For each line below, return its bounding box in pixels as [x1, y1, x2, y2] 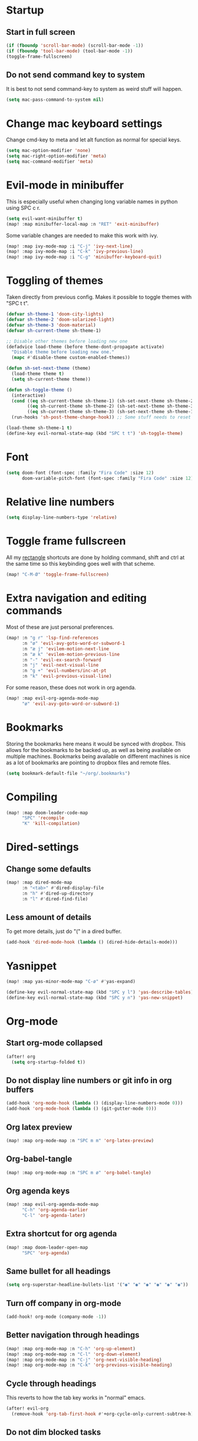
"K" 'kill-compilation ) [21, 820, 81, 827]
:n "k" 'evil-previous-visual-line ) [21, 673, 112, 680]
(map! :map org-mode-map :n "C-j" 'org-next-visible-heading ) [6, 1357, 162, 1363]
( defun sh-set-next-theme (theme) [6, 365, 91, 371]
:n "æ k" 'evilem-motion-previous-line [21, 651, 120, 657]
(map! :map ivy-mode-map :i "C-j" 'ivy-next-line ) [6, 243, 133, 249]
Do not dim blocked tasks [6, 1427, 101, 1437]
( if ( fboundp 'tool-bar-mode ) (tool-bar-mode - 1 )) [6, 48, 133, 54]
